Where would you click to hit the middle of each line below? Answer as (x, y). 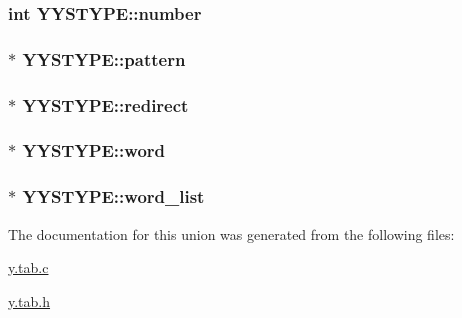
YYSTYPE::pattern (104, 58)
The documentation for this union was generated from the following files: (231, 233)
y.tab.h (29, 300)
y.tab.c (28, 267)
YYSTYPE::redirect (105, 104)
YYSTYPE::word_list (113, 196)
